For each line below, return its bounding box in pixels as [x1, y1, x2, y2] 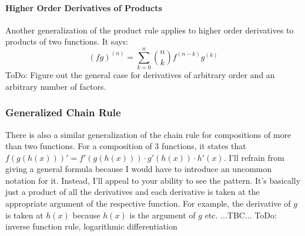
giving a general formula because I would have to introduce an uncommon [5, 163, 272, 175]
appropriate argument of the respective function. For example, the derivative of [5, 197, 291, 210]
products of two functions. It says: [5, 35, 128, 48]
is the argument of [129, 208, 196, 221]
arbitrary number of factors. [5, 80, 106, 92]
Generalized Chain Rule [5, 105, 121, 120]
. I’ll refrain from [223, 151, 284, 163]
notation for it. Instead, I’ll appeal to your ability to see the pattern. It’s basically [5, 174, 301, 186]
